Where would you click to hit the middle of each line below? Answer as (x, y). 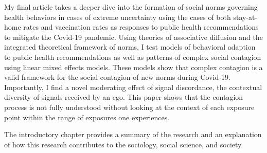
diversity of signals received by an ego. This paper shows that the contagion (124, 97)
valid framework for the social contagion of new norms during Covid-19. (117, 77)
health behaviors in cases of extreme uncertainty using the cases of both (118, 17)
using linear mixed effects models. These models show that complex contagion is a (133, 67)
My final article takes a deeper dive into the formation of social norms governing (131, 7)
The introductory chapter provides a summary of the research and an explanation (133, 134)
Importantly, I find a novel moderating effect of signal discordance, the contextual (133, 87)
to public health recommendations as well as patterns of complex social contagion (133, 57)
